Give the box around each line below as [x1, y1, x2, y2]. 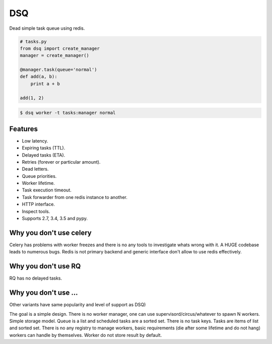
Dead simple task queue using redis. [9, 25, 85, 31]
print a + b [30, 81, 60, 87]
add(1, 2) [20, 95, 44, 101]
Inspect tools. [22, 208, 50, 214]
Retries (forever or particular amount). [22, 159, 101, 165]
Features [9, 124, 38, 133]
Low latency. [22, 137, 48, 144]
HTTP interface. [22, 201, 55, 208]
